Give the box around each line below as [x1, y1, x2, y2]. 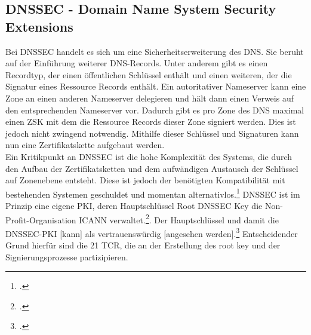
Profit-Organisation [5, 213, 76, 226]
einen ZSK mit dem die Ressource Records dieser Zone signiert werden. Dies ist [5, 115, 296, 128]
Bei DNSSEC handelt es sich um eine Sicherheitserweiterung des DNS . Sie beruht [5, 45, 304, 57]
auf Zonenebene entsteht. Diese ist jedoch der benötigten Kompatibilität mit [5, 174, 285, 186]
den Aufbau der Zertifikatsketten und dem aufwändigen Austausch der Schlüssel [5, 162, 298, 174]
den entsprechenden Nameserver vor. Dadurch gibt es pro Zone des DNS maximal [5, 103, 304, 116]
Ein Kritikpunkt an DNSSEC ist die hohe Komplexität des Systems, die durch [5, 150, 292, 162]
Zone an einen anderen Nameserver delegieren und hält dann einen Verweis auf [5, 91, 294, 104]
